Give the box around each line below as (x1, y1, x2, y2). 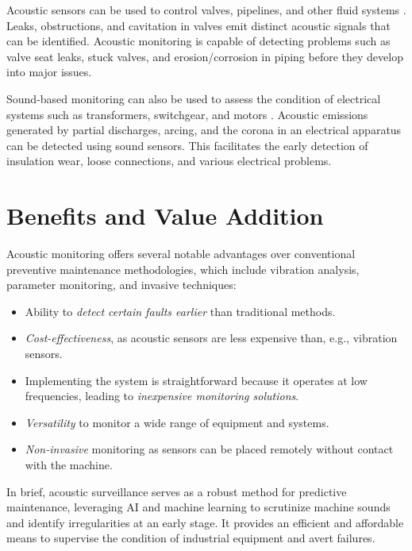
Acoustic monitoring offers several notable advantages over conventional (6, 245, 356, 262)
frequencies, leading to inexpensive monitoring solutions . (25, 387, 299, 404)
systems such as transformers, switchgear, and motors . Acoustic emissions (6, 106, 368, 122)
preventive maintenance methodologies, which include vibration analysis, (6, 260, 360, 277)
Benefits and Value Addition (6, 199, 324, 232)
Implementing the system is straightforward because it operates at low (25, 372, 368, 388)
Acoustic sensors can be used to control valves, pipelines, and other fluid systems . (6, 2, 406, 17)
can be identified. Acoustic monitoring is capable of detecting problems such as (6, 33, 391, 49)
